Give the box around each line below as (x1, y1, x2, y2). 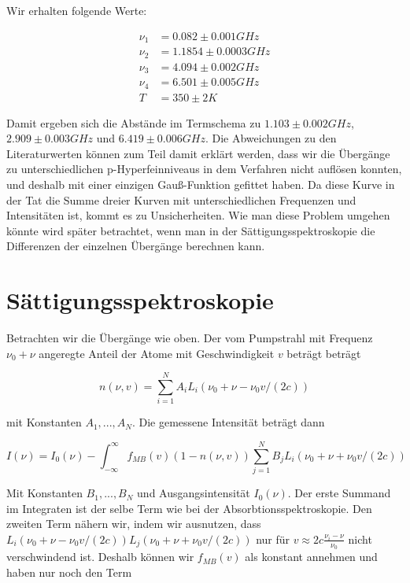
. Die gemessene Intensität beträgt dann (131, 414, 325, 430)
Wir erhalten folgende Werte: (6, 2, 147, 18)
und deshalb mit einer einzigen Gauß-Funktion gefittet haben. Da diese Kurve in (6, 175, 395, 192)
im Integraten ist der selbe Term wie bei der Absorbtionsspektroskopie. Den (6, 500, 372, 516)
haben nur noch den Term (6, 563, 132, 580)
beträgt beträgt (286, 345, 361, 361)
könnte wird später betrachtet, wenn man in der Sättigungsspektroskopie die (6, 222, 375, 238)
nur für (256, 530, 290, 547)
